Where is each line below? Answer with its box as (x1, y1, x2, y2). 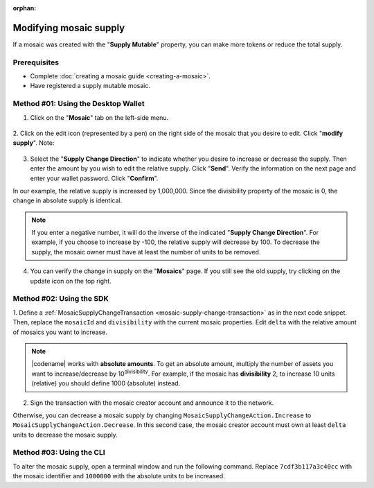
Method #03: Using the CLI (12, 448, 105, 458)
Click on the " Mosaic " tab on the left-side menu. (30, 113, 169, 121)
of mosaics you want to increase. (12, 328, 107, 336)
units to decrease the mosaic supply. (12, 430, 118, 439)
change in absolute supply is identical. (12, 196, 123, 204)
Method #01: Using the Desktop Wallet (12, 99, 145, 109)
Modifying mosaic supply (12, 21, 125, 34)
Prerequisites (12, 58, 59, 67)
